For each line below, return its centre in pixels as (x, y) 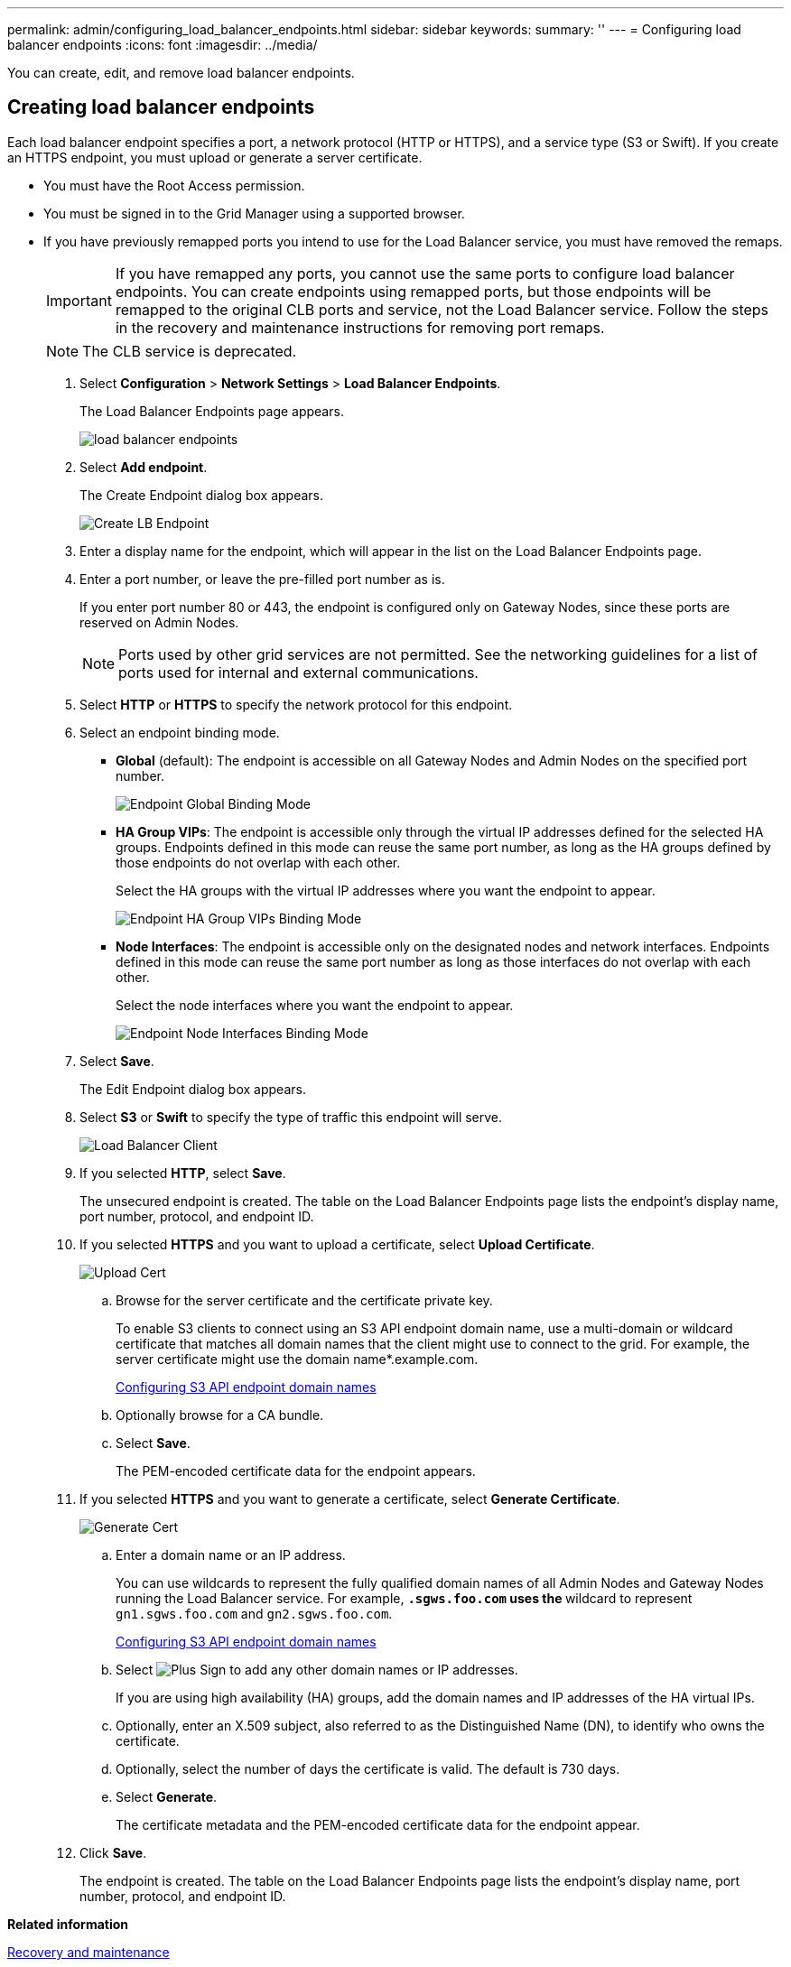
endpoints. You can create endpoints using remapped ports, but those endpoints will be (413, 291)
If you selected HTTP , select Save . (183, 1173)
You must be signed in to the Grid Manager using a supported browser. (254, 213)
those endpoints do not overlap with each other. (258, 862)
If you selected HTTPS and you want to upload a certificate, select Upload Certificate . (337, 1244)
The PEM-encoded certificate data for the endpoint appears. (296, 1471)
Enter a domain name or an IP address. (231, 1554)
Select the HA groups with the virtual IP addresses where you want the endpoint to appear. (386, 890)
